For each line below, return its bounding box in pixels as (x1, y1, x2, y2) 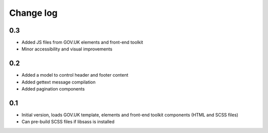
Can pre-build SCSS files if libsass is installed (21, 119, 115, 125)
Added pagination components (21, 86, 85, 92)
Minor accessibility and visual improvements (21, 46, 113, 52)
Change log (9, 7, 58, 18)
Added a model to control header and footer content (21, 72, 129, 78)
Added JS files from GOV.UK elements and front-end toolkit (21, 40, 143, 45)
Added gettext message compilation (21, 79, 96, 85)
